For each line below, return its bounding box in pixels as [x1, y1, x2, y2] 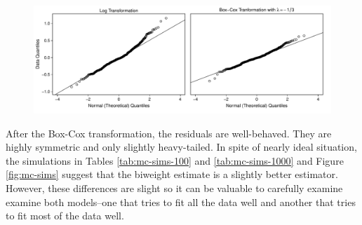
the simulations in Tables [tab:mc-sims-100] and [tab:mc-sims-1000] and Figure [6, 153, 344, 168]
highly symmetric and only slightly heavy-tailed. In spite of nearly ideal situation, [6, 139, 357, 154]
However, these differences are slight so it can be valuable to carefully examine [6, 181, 343, 195]
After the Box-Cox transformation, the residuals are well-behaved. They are [6, 125, 332, 140]
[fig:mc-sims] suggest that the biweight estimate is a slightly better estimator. [6, 167, 338, 182]
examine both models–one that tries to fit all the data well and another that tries [6, 194, 356, 209]
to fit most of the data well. [6, 208, 124, 223]
